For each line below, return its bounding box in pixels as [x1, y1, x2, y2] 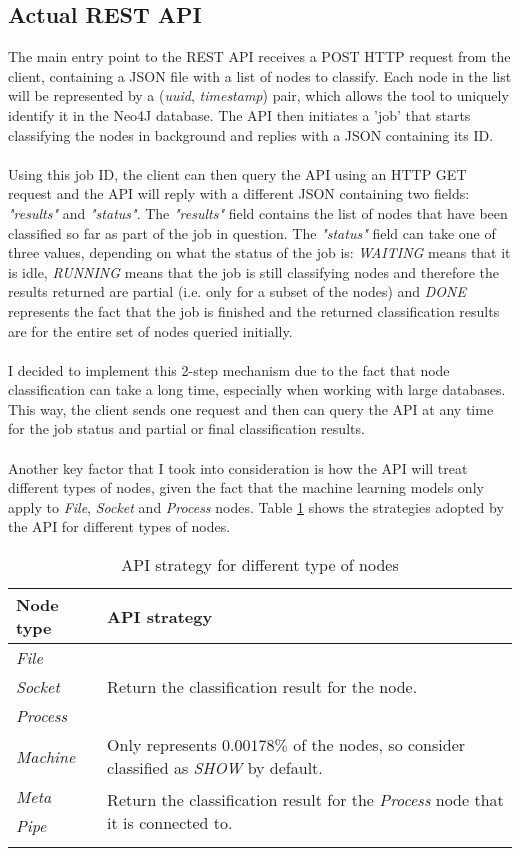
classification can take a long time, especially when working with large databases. [8, 379, 506, 400]
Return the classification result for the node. [107, 675, 418, 699]
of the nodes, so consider [293, 733, 466, 757]
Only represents [107, 733, 217, 757]
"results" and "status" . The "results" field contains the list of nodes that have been [8, 202, 508, 223]
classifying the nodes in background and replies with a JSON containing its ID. [8, 124, 494, 145]
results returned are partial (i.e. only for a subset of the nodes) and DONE [8, 281, 466, 302]
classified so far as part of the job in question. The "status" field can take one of [8, 222, 496, 243]
